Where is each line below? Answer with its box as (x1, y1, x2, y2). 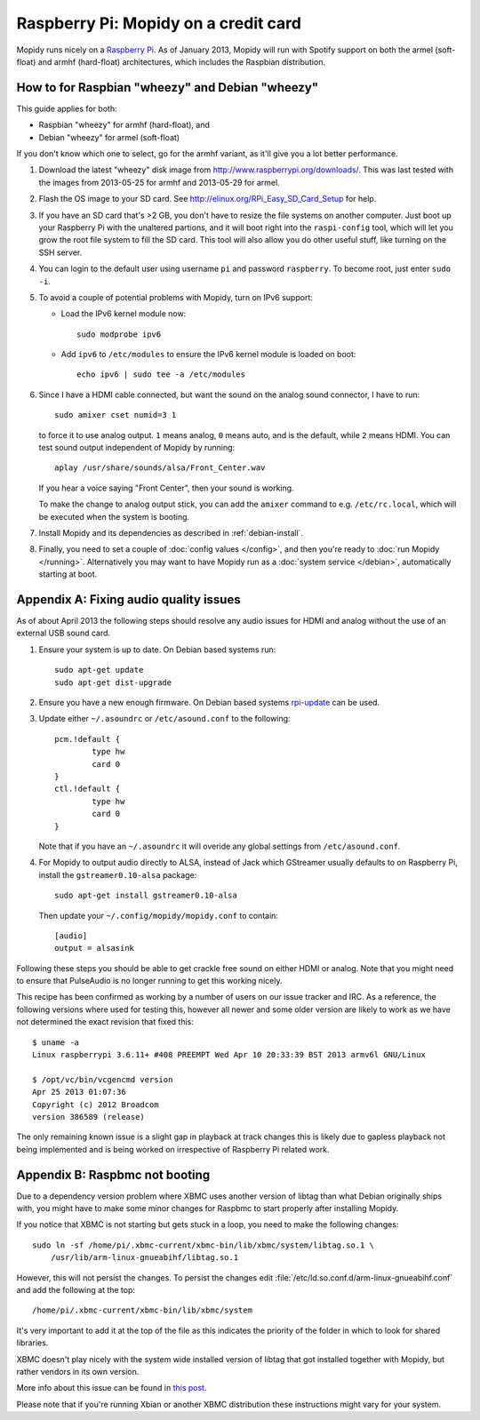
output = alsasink (54, 943, 135, 953)
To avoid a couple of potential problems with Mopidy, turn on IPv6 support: (38, 291, 313, 302)
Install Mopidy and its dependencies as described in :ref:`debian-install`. (38, 528, 304, 538)
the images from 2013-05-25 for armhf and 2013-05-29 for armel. (38, 177, 280, 187)
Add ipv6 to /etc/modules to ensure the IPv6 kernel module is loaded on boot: (60, 349, 356, 360)
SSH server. (38, 247, 83, 258)
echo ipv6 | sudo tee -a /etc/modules (76, 370, 246, 379)
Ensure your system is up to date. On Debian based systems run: (38, 644, 276, 655)
